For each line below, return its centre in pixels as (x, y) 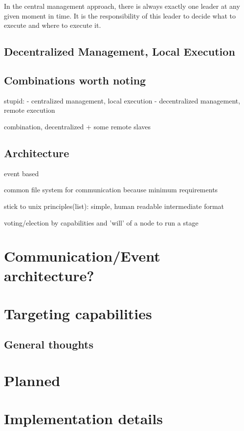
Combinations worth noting (75, 80)
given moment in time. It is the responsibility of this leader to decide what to (120, 15)
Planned (32, 380)
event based (22, 173)
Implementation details (83, 419)
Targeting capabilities (78, 313)
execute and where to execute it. (53, 25)
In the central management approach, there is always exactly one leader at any (122, 6)
